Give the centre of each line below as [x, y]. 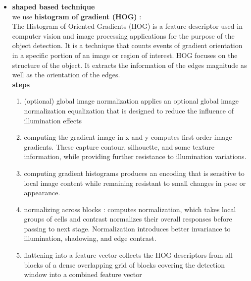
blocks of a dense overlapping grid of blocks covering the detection [125, 264]
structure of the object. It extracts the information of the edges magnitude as [129, 65]
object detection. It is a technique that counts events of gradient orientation [127, 45]
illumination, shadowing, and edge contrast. [90, 238]
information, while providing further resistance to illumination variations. [135, 156]
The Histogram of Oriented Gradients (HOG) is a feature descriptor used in [127, 26]
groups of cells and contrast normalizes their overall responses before [128, 219]
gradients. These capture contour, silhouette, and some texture [119, 146]
